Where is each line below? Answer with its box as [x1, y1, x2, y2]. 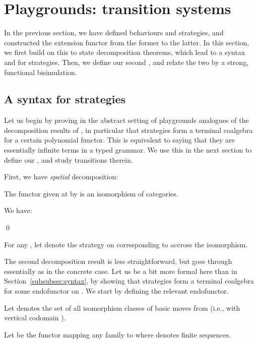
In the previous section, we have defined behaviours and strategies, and [4, 27, 224, 38]
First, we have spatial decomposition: [4, 171, 118, 182]
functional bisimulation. [4, 66, 77, 77]
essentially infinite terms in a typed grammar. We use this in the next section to [4, 145, 252, 155]
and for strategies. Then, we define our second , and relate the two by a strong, [4, 56, 249, 67]
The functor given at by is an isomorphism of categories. [4, 188, 178, 198]
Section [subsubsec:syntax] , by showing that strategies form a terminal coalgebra [4, 276, 254, 286]
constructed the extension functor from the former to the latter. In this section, [4, 37, 249, 47]
